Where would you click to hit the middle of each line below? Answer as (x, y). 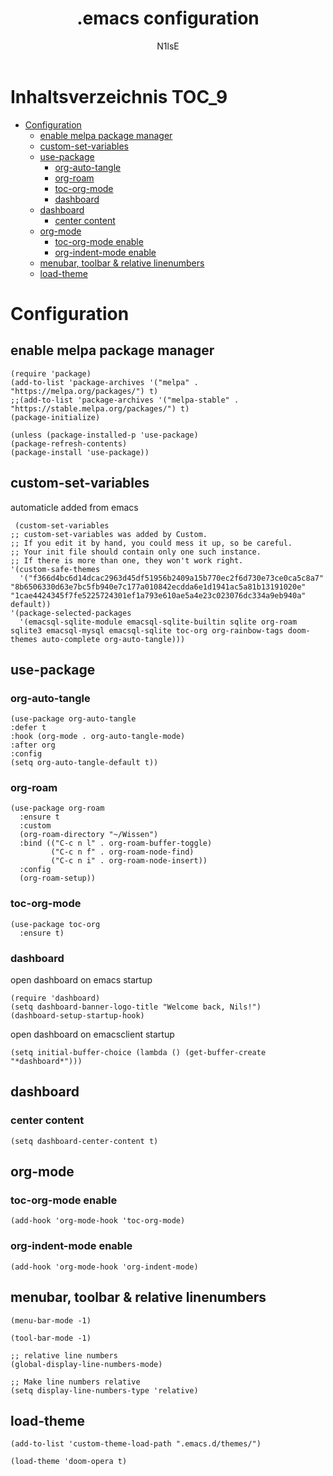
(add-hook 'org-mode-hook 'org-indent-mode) (104, 1267)
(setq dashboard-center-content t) (84, 1141)
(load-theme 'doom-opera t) (69, 1462)
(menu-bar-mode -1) (51, 1320)
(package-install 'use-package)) (80, 452)
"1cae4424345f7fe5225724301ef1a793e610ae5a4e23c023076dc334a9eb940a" (158, 595)
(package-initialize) (55, 417)
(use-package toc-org (55, 924)
